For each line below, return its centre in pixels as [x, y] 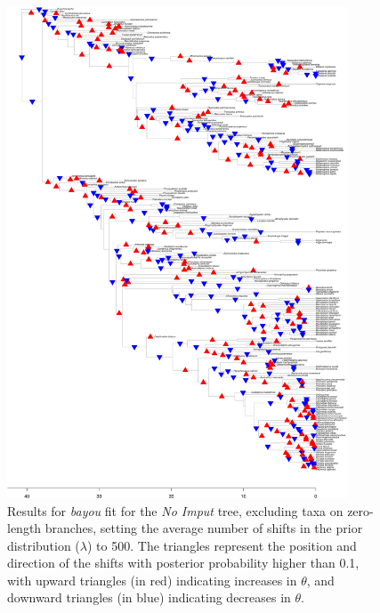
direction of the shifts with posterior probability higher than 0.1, [183, 563]
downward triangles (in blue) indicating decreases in [149, 597]
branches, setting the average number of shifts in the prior [204, 528]
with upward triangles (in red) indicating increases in [152, 580]
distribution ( [44, 545]
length [24, 528]
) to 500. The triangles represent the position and [222, 545]
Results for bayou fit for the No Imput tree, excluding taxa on [175, 510]
